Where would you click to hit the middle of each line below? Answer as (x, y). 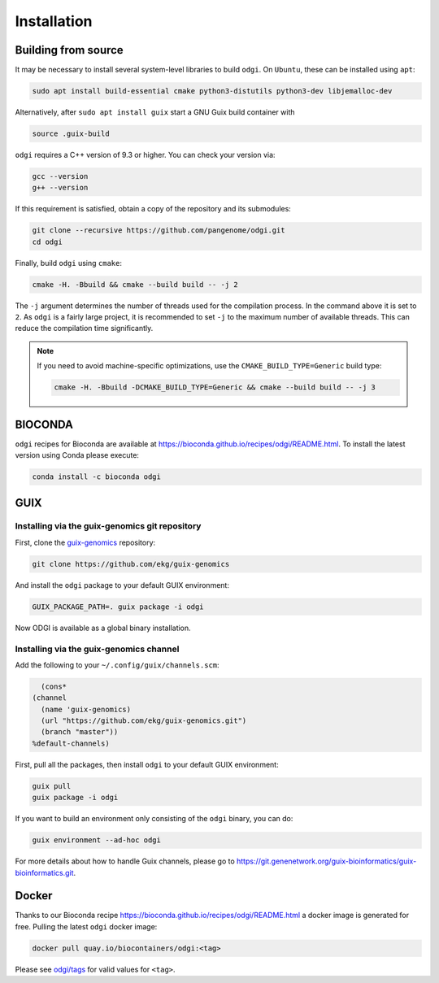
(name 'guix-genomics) (86, 709)
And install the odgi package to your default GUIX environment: (122, 585)
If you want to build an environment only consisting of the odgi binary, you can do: (154, 819)
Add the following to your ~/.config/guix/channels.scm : (117, 665)
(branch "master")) (80, 732)
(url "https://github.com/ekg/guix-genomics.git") (144, 721)
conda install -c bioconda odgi (97, 477)
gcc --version (60, 176)
